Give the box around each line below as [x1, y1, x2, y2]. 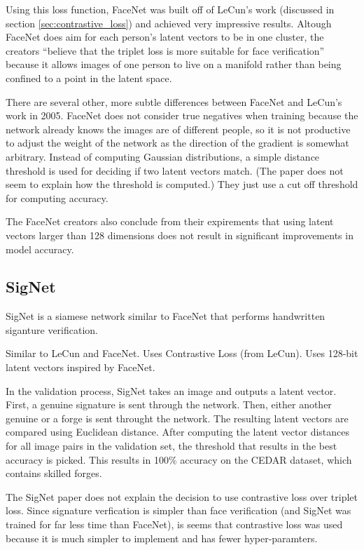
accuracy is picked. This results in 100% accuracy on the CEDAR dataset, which [6, 452, 352, 467]
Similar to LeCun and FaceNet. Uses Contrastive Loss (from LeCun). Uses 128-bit [6, 346, 358, 361]
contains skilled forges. [6, 466, 102, 481]
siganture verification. [6, 322, 99, 337]
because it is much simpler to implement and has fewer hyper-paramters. [6, 530, 318, 545]
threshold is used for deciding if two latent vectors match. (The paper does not [6, 163, 344, 177]
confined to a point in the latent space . [6, 70, 172, 85]
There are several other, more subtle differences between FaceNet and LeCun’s [6, 94, 342, 109]
